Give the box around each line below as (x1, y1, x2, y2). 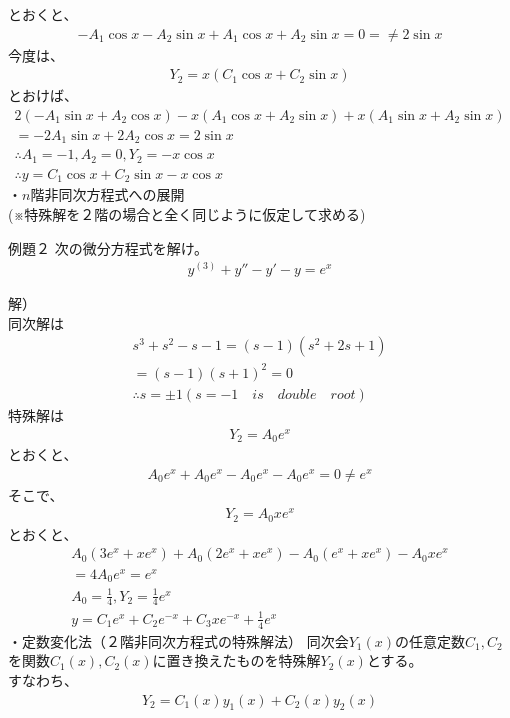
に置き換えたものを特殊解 (152, 650, 321, 671)
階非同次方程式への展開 (30, 184, 185, 205)
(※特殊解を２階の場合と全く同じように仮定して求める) (8, 203, 366, 224)
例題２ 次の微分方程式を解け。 (8, 237, 208, 258)
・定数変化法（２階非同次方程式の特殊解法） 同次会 (8, 630, 349, 651)
